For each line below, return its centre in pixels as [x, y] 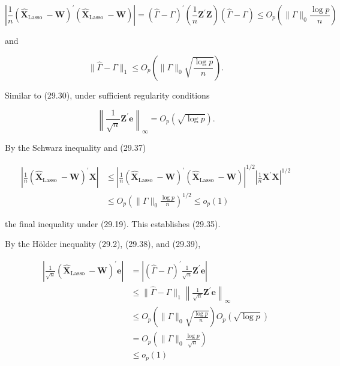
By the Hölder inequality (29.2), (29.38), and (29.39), [103, 244]
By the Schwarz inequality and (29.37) [76, 147]
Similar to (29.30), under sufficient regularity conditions [107, 95]
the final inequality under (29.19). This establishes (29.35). [113, 223]
